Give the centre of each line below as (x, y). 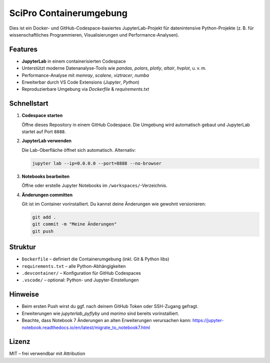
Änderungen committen (47, 195)
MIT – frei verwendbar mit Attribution (47, 353)
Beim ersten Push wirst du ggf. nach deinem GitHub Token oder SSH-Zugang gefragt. (110, 306)
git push (43, 231)
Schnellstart (29, 103)
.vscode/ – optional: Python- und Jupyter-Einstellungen (80, 280)
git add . (44, 217)
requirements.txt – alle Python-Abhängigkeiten (74, 266)
